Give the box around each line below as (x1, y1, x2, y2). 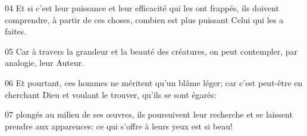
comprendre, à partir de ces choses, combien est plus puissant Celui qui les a (5, 13, 284, 26)
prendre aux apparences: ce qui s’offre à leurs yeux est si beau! (5, 119, 233, 132)
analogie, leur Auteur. (5, 56, 84, 69)
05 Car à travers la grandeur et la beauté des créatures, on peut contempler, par (5, 45, 298, 57)
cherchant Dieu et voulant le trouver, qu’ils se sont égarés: (5, 88, 217, 100)
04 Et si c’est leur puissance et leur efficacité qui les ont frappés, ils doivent (5, 2, 279, 14)
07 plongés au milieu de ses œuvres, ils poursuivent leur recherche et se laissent (5, 108, 293, 121)
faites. (5, 25, 27, 37)
